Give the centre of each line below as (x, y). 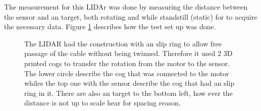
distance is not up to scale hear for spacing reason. (102, 103)
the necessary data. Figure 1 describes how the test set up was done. (110, 26)
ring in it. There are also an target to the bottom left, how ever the (128, 93)
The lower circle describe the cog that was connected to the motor (127, 73)
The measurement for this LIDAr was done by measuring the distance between (126, 7)
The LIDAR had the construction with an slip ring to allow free (123, 43)
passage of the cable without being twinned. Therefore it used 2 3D (128, 53)
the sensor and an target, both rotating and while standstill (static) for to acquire (131, 16)
